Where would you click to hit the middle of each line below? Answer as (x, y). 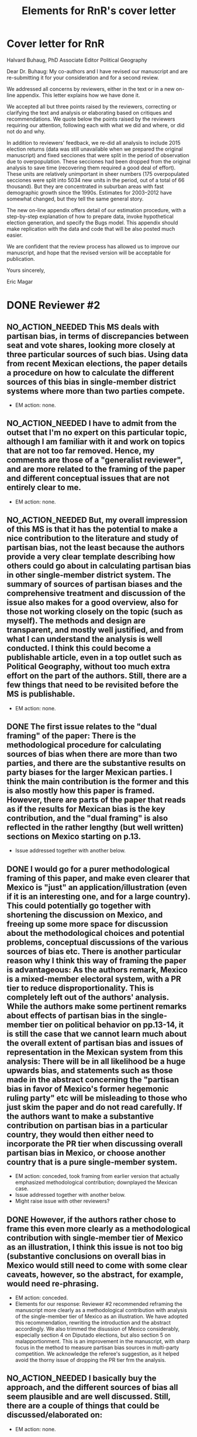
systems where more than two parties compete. (96, 391)
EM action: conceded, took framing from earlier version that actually (97, 1176)
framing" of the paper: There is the (71, 736)
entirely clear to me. (44, 488)
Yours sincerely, (26, 270)
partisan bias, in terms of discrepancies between (98, 336)
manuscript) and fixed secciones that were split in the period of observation (98, 155)
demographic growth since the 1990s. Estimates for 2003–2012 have (89, 192)
